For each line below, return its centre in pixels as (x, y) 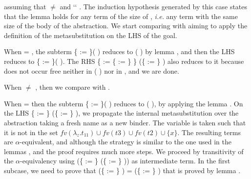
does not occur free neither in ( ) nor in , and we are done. (92, 70)
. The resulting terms (209, 132)
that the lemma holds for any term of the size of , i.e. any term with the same (121, 16)
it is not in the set (31, 132)
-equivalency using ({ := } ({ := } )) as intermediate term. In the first (125, 161)
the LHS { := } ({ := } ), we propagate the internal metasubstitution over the (121, 113)
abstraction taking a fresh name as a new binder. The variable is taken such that (125, 122)
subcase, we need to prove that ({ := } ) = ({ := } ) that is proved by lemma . (122, 170)
